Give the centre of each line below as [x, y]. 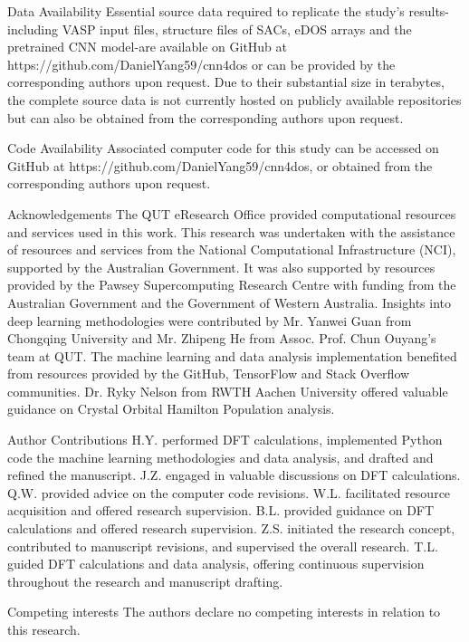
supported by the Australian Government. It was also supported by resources [221, 267]
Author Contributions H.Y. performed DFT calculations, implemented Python [225, 440]
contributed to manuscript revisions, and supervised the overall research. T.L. [223, 546]
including [33, 29]
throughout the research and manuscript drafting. [145, 581]
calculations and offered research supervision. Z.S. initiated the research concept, [231, 528]
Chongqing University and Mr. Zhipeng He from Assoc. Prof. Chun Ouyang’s [222, 338]
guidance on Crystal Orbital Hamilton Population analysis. [171, 409]
